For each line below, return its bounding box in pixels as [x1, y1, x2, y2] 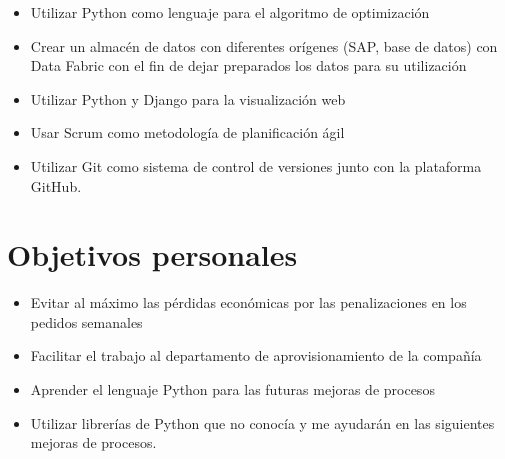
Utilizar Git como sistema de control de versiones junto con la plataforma [30, 155, 482, 176]
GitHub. [30, 175, 82, 196]
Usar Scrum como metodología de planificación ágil [30, 122, 345, 143]
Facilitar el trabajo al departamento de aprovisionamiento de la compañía [30, 345, 482, 366]
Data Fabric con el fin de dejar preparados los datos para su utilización [30, 55, 467, 76]
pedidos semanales [30, 311, 143, 332]
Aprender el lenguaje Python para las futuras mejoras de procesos [30, 379, 435, 400]
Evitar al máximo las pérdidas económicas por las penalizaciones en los [30, 292, 467, 313]
